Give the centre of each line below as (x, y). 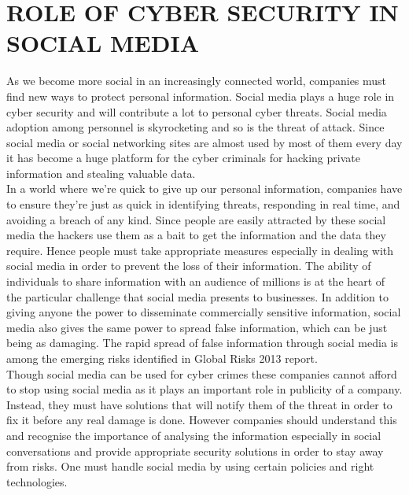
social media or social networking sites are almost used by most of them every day (204, 142)
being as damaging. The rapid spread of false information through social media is (202, 343)
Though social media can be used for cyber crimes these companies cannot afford (202, 373)
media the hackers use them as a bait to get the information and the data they (196, 235)
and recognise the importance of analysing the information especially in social (194, 435)
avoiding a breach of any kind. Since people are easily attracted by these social (196, 219)
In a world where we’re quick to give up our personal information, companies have (204, 188)
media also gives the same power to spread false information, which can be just (197, 327)
